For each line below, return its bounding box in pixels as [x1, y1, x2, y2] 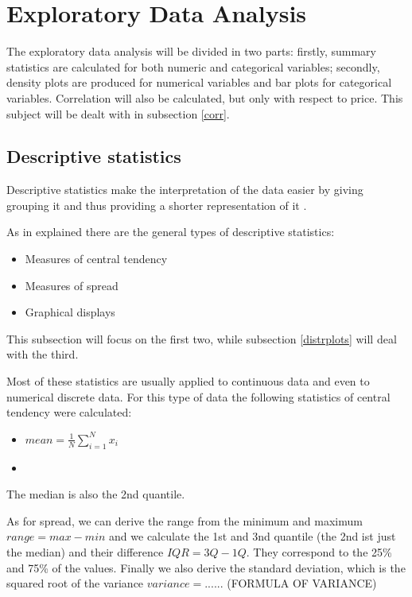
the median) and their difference [6, 544, 164, 560]
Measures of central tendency [25, 250, 168, 267]
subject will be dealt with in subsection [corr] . [6, 105, 230, 122]
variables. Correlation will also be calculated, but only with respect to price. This [6, 89, 403, 106]
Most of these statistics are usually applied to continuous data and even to [6, 373, 370, 390]
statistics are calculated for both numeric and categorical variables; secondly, [6, 58, 380, 75]
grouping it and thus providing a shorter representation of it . [6, 196, 307, 213]
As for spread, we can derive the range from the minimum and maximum [6, 512, 363, 529]
